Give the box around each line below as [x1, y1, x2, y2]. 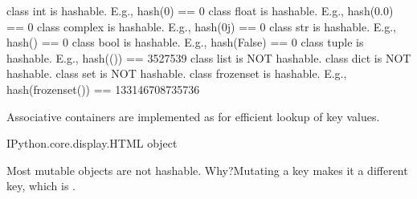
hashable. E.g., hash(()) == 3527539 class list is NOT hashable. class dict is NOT [6, 49, 411, 66]
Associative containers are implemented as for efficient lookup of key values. [6, 108, 380, 124]
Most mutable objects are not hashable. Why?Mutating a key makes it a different [6, 161, 408, 178]
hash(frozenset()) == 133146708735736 [6, 80, 200, 97]
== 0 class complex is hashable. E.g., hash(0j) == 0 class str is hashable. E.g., [6, 18, 396, 35]
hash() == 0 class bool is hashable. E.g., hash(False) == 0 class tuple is [6, 34, 364, 51]
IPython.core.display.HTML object [6, 135, 178, 152]
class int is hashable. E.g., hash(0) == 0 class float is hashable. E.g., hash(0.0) [6, 2, 394, 18]
